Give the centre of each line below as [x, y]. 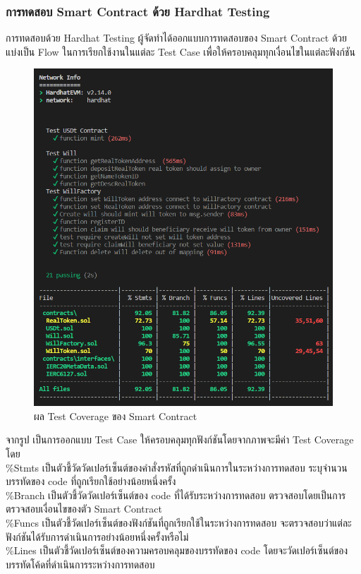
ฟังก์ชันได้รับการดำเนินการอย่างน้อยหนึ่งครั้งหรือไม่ [97, 536]
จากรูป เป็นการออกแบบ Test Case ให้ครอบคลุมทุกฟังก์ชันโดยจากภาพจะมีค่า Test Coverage [180, 440]
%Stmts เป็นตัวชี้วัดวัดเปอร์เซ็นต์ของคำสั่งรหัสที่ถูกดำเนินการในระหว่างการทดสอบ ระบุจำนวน [177, 467]
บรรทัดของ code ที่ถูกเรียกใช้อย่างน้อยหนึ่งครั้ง [91, 481]
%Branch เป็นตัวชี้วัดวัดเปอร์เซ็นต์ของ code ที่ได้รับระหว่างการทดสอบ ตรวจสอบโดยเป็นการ [176, 495]
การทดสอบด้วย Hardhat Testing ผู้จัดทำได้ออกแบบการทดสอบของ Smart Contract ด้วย [176, 38]
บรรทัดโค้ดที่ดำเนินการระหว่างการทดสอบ [80, 564]
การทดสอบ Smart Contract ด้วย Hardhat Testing [138, 11]
